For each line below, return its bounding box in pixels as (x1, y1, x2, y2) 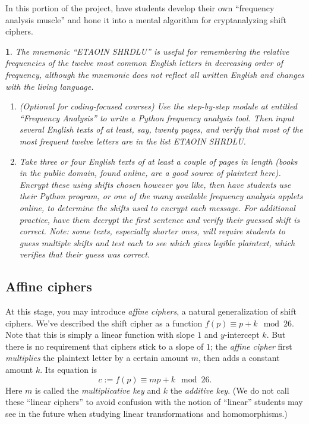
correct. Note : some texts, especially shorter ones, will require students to (19, 225, 285, 237)
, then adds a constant (198, 351, 280, 364)
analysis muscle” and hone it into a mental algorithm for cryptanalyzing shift (5, 13, 286, 26)
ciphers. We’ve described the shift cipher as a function (5, 316, 203, 329)
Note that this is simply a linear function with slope (5, 328, 195, 341)
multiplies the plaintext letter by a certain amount (5, 351, 189, 364)
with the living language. (5, 80, 94, 92)
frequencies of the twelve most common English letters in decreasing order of (5, 56, 283, 69)
